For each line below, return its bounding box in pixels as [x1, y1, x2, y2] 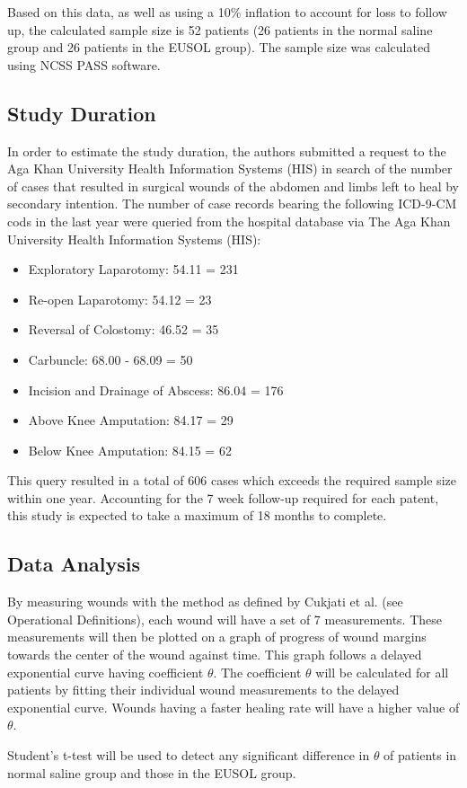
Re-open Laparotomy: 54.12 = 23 [28, 289, 212, 308]
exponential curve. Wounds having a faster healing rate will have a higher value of [7, 697, 460, 716]
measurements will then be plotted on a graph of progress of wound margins [7, 627, 427, 646]
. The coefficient [213, 662, 302, 681]
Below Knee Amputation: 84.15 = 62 [28, 440, 232, 459]
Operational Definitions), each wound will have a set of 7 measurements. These [7, 609, 443, 628]
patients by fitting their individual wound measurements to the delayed [7, 680, 400, 699]
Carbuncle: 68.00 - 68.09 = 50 [28, 350, 193, 368]
